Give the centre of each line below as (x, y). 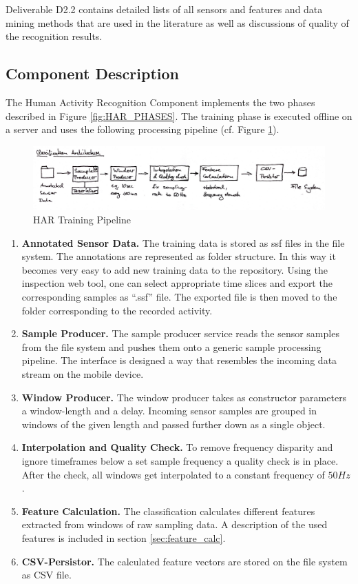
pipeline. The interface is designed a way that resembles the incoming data (179, 360)
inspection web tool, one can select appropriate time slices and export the (177, 283)
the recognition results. (54, 36)
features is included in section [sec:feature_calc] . (124, 537)
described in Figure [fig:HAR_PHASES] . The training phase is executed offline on (179, 115)
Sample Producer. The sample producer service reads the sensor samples (180, 333)
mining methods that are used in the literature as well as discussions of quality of (177, 22)
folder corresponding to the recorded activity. (117, 310)
